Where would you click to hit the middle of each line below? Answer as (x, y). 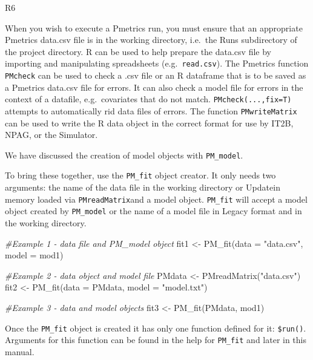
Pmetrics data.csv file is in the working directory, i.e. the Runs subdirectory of (151, 40)
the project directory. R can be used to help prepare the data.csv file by (138, 51)
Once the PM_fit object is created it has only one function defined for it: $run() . (156, 328)
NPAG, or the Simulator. (51, 135)
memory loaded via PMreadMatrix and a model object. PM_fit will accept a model (156, 199)
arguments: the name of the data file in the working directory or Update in (143, 187)
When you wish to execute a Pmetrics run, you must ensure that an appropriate (154, 28)
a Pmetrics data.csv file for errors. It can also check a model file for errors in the (154, 87)
